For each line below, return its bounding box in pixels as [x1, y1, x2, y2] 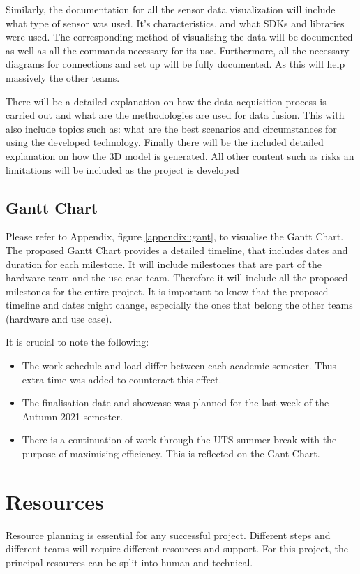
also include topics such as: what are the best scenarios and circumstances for [6, 121, 337, 135]
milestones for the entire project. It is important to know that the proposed [6, 284, 329, 298]
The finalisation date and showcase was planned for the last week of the [22, 395, 329, 410]
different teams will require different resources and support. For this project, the [6, 541, 348, 556]
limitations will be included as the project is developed [6, 162, 239, 177]
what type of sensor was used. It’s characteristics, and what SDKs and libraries [6, 15, 345, 30]
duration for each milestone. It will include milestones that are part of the [6, 256, 322, 271]
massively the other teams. [6, 70, 120, 84]
